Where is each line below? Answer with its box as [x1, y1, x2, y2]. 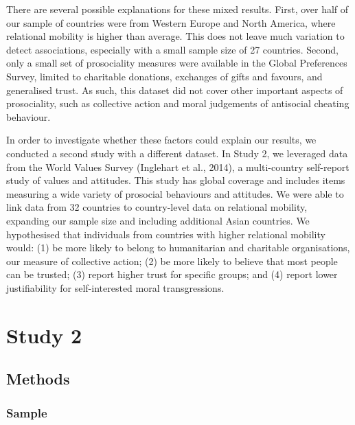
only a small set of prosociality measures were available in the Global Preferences [6, 56, 347, 70]
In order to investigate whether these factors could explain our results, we [6, 133, 317, 147]
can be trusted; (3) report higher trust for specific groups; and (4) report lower [6, 267, 338, 282]
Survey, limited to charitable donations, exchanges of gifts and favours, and [6, 69, 323, 83]
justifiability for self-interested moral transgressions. [6, 280, 225, 295]
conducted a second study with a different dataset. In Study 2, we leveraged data [6, 146, 348, 160]
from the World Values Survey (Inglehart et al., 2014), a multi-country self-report [6, 159, 350, 174]
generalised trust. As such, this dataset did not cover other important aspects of [6, 82, 343, 97]
